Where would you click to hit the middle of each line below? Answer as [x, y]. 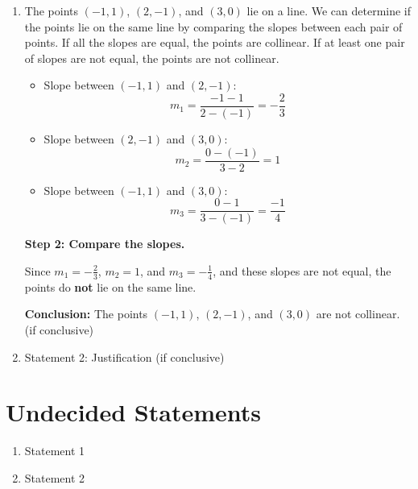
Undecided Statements [133, 412]
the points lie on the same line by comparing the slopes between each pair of [213, 26]
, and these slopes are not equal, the [302, 270]
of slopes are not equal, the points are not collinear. [152, 58]
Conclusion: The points [86, 314]
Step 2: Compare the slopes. [105, 244]
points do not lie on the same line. [110, 286]
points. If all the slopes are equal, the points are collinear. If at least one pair [215, 42]
